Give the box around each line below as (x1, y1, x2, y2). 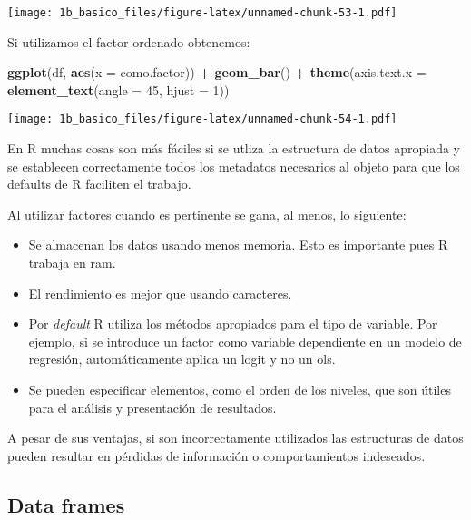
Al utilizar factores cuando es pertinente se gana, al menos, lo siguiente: (7, 204, 407, 223)
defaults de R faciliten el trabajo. (7, 174, 191, 193)
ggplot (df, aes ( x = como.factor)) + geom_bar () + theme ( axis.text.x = (7, 63, 427, 82)
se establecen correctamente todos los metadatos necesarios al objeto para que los (7, 156, 460, 175)
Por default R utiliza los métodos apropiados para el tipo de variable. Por (28, 314, 437, 333)
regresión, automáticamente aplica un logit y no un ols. (28, 349, 336, 368)
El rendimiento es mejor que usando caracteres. (28, 283, 292, 302)
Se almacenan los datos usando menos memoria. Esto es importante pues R (28, 235, 448, 254)
